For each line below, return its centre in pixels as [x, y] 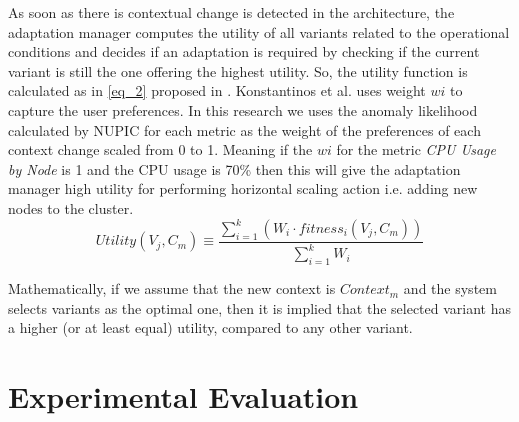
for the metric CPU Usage [416, 149]
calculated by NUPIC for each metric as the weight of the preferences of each [244, 129]
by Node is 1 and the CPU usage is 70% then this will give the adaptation [234, 168]
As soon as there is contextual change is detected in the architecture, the [231, 12]
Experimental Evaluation [183, 396]
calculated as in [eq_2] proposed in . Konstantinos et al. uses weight [217, 90]
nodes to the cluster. [71, 207]
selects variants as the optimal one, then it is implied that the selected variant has [260, 307]
